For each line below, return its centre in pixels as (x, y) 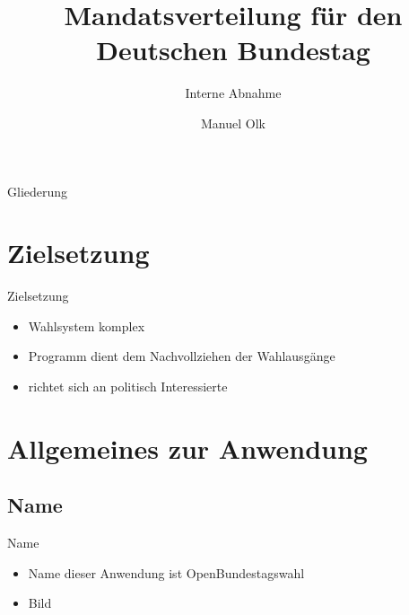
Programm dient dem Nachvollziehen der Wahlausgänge (182, 356)
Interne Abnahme (233, 93)
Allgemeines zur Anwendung (187, 448)
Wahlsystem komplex (87, 325)
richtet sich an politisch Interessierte (128, 386)
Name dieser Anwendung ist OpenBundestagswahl (166, 572)
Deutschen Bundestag (233, 50)
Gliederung (38, 191)
